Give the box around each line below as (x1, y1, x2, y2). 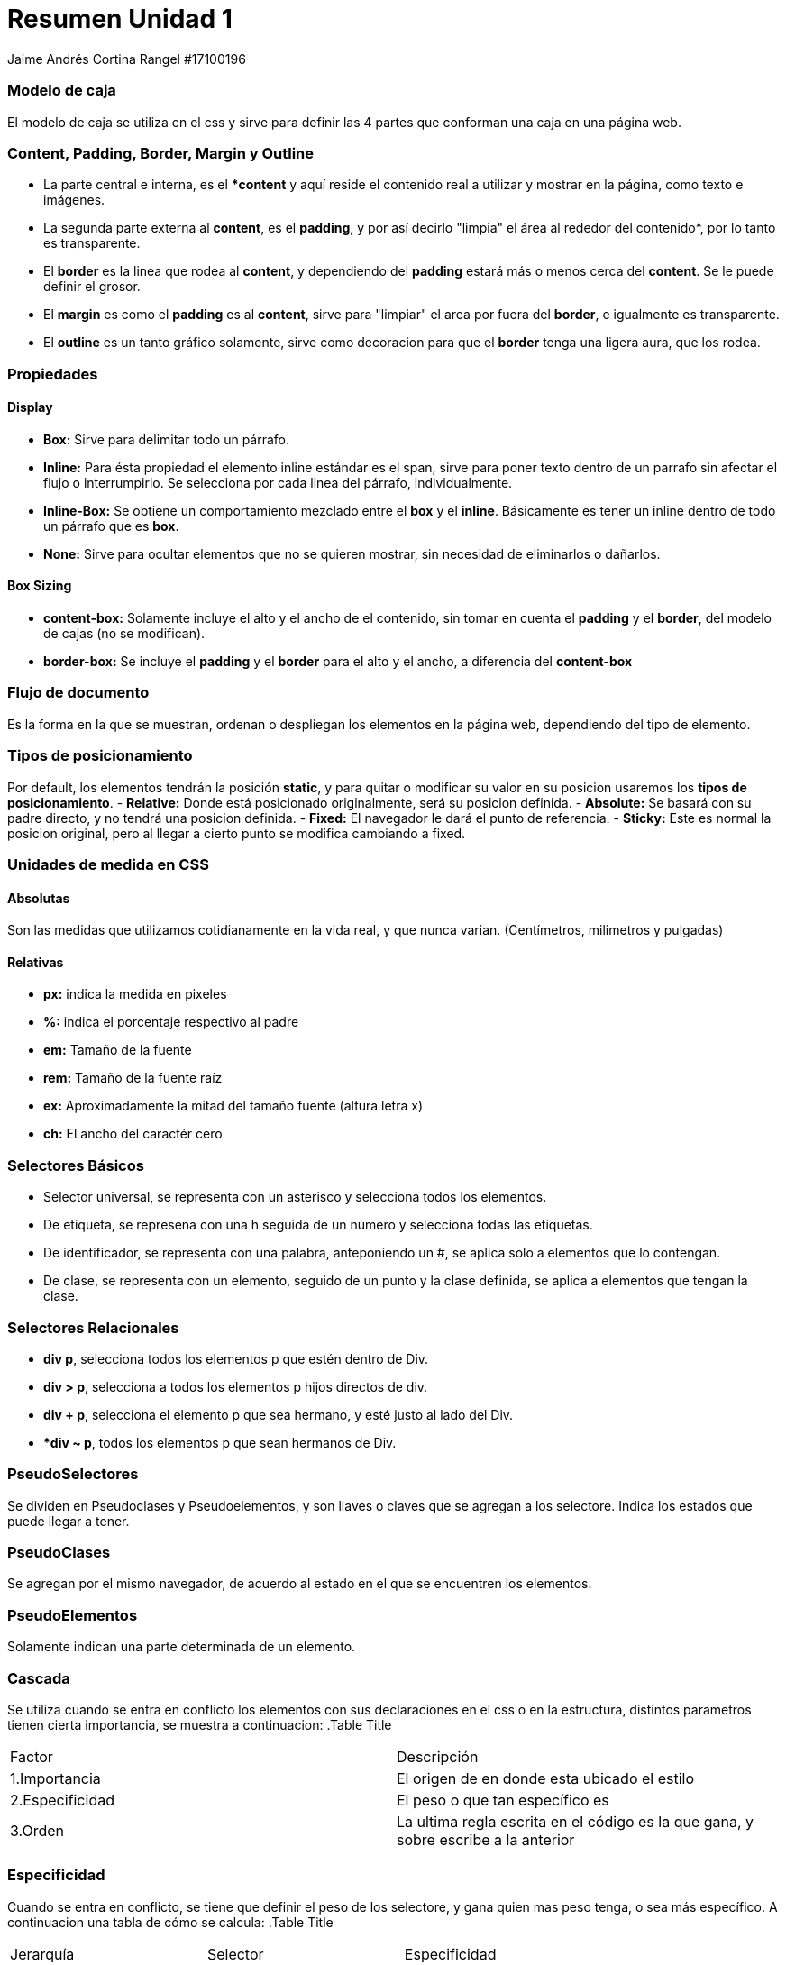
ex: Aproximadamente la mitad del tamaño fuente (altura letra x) (43, 1098, 424, 1114)
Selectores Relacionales (7, 1318, 179, 1337)
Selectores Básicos (7, 1156, 144, 1174)
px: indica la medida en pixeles (43, 986, 227, 1002)
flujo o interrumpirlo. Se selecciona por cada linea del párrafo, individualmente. (43, 474, 513, 490)
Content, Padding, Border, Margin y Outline (7, 143, 315, 162)
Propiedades (7, 364, 98, 383)
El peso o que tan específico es (397, 1790, 609, 1809)
